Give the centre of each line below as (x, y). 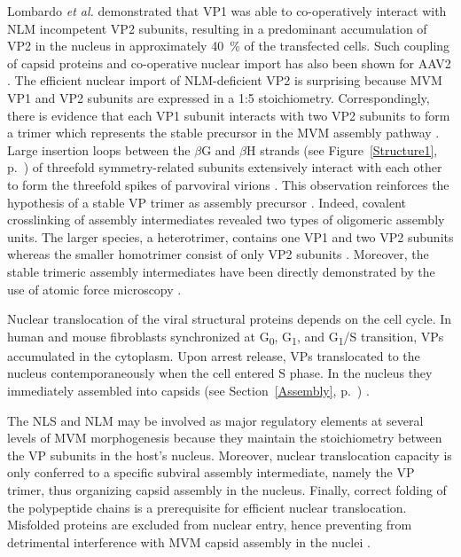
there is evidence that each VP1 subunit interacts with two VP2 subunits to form (229, 115)
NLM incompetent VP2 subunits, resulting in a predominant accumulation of (217, 28)
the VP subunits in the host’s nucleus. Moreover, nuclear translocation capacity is (230, 455)
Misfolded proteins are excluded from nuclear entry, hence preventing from (210, 525)
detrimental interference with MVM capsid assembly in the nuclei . (189, 541)
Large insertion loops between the (99, 149)
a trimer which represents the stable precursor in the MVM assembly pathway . (223, 133)
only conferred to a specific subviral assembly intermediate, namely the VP (211, 472)
